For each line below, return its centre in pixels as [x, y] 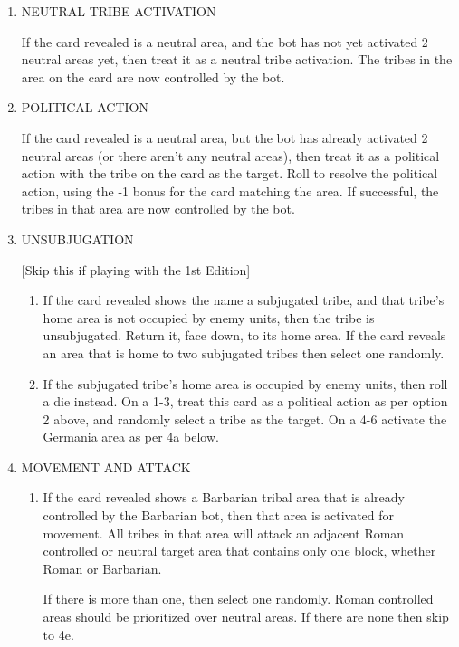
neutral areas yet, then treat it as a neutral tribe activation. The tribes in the [237, 59]
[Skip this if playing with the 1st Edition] [136, 269]
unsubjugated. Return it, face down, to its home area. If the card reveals [244, 335]
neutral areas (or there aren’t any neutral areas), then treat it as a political [230, 155]
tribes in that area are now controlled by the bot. [158, 209]
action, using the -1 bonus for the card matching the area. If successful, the [230, 190]
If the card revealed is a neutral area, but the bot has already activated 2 [225, 137]
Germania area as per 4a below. [131, 437]
